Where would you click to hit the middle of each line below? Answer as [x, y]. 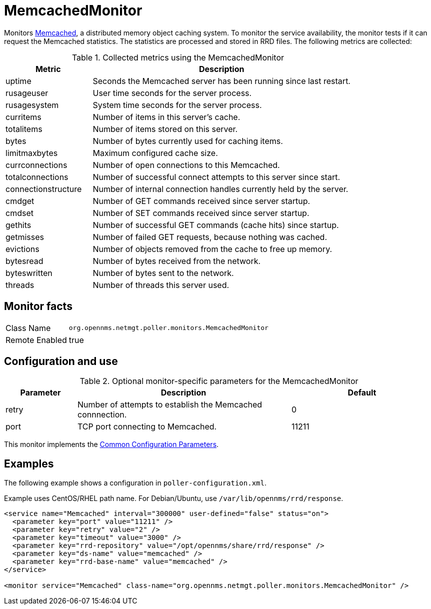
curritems [23, 117]
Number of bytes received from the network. [177, 261]
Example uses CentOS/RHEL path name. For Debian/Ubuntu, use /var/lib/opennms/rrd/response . [174, 498]
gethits [18, 225]
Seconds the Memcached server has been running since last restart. [221, 81]
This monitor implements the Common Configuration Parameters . [111, 444]
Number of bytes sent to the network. [163, 273]
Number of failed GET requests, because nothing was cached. [210, 237]
